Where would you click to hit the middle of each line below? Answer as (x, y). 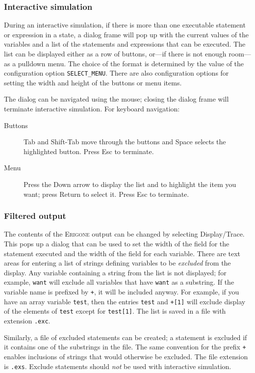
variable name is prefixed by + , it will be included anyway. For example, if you (122, 292)
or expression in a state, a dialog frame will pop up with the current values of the (127, 34)
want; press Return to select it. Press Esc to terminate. (106, 194)
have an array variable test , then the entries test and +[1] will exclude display (125, 301)
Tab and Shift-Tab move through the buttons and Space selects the (125, 142)
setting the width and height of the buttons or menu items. (93, 82)
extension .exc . (27, 320)
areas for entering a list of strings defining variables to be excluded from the (117, 263)
